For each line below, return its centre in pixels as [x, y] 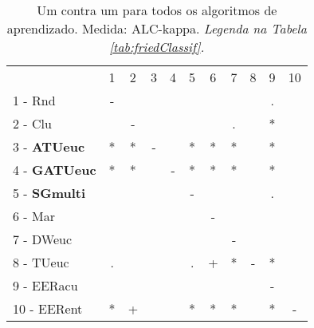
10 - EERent [48, 308]
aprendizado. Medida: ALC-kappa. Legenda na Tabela [157, 28]
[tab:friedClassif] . [157, 47]
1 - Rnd [34, 100]
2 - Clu [32, 123]
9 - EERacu [45, 285]
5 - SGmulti [49, 193]
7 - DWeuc [42, 239]
